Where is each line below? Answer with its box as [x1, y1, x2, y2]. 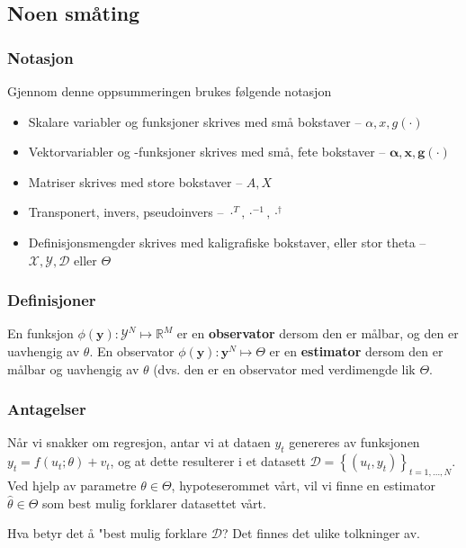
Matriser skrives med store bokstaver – [28, 172, 243, 191]
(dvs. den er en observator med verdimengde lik [153, 359, 416, 378]
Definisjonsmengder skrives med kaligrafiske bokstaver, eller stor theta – [28, 232, 426, 251]
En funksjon [7, 324, 74, 343]
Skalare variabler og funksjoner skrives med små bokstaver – [28, 112, 362, 130]
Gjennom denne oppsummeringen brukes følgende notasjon [7, 82, 332, 100]
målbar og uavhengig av [7, 359, 139, 378]
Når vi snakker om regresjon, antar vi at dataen [7, 433, 271, 452]
